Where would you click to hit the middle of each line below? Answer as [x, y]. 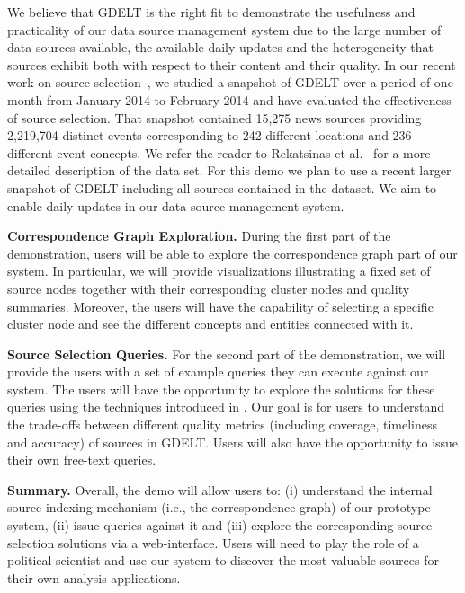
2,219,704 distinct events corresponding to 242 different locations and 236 [210, 135]
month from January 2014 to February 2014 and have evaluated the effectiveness [229, 99]
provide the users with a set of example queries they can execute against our [218, 372]
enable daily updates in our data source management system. [176, 205]
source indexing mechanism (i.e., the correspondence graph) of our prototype [219, 507]
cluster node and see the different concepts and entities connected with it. [210, 324]
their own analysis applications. [94, 577]
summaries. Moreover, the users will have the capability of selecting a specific [220, 306]
